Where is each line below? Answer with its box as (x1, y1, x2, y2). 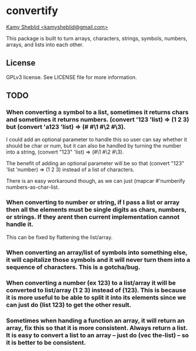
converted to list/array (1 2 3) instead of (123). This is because (6, 286, 187, 294)
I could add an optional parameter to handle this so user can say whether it (6, 136, 187, 143)
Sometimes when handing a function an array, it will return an (6, 316, 185, 325)
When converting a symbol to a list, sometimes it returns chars (6, 108, 189, 117)
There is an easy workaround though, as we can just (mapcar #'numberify (6, 178, 185, 185)
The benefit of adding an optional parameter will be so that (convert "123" (6, 160, 185, 167)
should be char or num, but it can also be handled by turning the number (6, 142, 182, 149)
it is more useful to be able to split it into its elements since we (6, 293, 187, 301)
